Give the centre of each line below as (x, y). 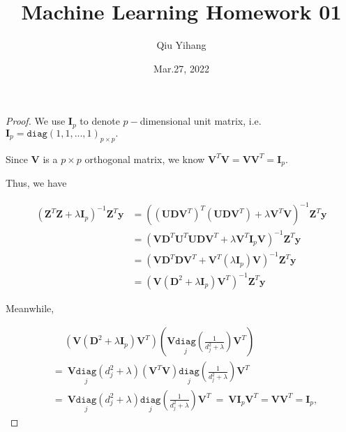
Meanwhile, (30, 308)
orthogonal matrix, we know (145, 159)
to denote (100, 121)
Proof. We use (36, 121)
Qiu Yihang (181, 45)
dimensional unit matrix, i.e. (201, 121)
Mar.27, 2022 (181, 68)
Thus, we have (36, 183)
